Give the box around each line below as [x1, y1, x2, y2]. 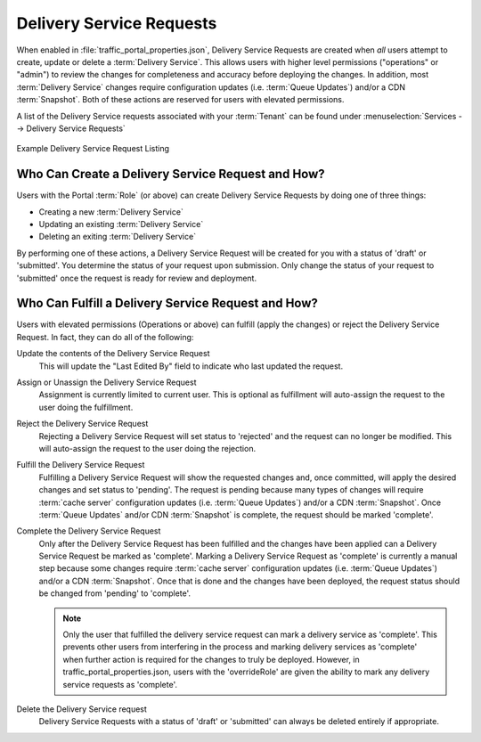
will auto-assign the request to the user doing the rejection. [38, 443, 257, 453]
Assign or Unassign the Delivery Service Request [16, 377, 197, 387]
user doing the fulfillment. [38, 402, 134, 412]
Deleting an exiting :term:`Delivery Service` [38, 232, 196, 242]
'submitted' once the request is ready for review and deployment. [16, 273, 257, 283]
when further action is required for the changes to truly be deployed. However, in [62, 654, 360, 665]
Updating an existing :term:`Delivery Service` [38, 218, 204, 229]
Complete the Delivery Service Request [16, 526, 161, 536]
